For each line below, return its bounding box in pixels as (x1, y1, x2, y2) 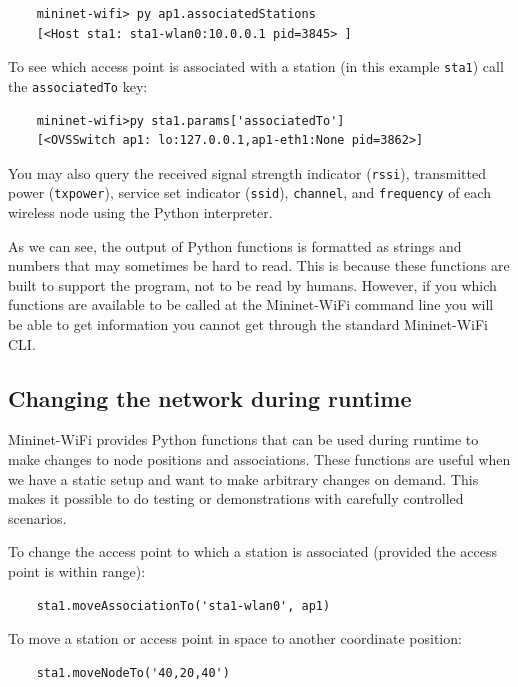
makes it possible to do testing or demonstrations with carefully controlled (8, 488, 464, 509)
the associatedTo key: (8, 75, 148, 96)
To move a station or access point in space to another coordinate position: (8, 628, 462, 649)
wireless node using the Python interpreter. (8, 202, 273, 222)
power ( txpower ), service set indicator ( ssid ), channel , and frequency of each (8, 182, 491, 203)
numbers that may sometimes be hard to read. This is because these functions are (8, 255, 510, 276)
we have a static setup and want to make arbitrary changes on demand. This (8, 468, 479, 489)
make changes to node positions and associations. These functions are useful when (8, 448, 511, 469)
